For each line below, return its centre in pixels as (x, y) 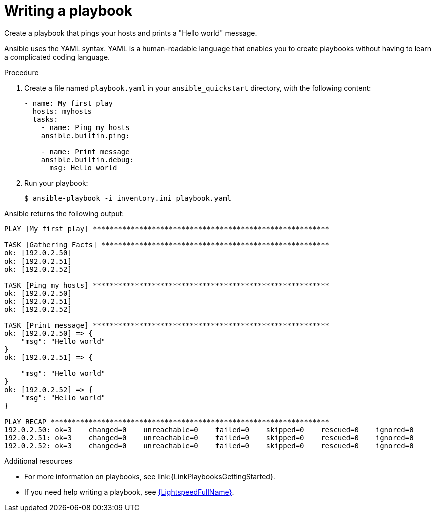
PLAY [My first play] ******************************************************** (167, 229)
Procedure (21, 72)
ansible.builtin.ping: (85, 135)
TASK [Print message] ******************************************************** (167, 325)
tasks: (45, 119)
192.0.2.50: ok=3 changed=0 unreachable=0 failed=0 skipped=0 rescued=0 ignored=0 (209, 429)
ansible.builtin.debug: (87, 159)
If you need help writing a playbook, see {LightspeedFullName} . (129, 492)
